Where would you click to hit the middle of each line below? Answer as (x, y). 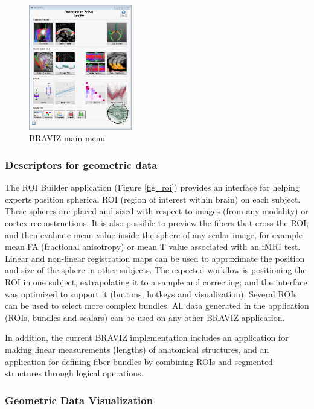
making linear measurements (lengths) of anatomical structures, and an (137, 349)
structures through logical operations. (74, 373)
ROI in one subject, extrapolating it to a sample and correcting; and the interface (156, 281)
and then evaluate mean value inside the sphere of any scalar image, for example (154, 234)
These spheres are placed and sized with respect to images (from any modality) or (157, 211)
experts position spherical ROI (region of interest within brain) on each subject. (153, 199)
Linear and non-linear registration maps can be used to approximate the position (155, 258)
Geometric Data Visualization (79, 400)
